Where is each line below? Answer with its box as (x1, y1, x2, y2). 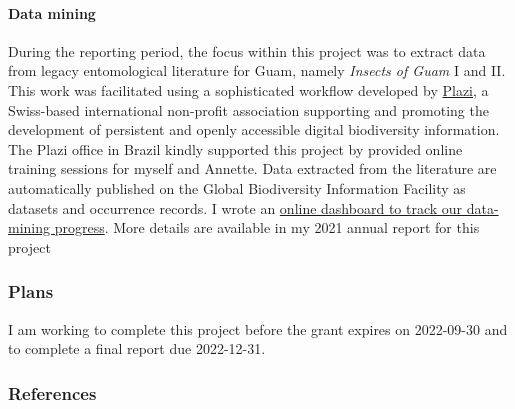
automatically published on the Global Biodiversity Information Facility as (8, 177, 466, 198)
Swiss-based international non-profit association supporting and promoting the (8, 99, 489, 120)
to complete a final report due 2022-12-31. (8, 338, 266, 359)
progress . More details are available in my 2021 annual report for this (54, 217, 480, 238)
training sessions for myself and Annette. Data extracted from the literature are (8, 158, 497, 179)
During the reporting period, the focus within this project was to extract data (8, 40, 486, 61)
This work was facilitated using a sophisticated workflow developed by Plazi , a (8, 79, 489, 100)
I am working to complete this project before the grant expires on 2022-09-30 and (8, 318, 508, 339)
